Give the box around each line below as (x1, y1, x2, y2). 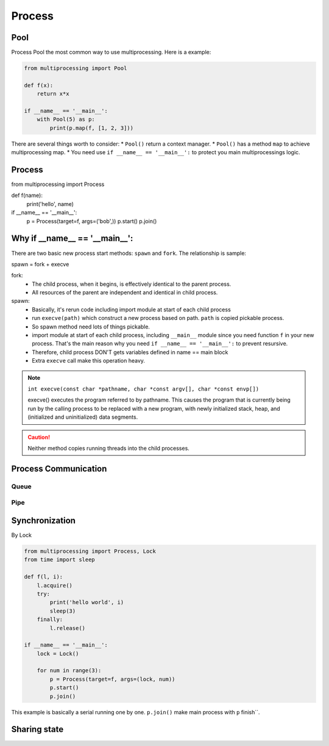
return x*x (37, 90, 69, 98)
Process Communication (11, 463, 107, 474)
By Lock (11, 531, 32, 539)
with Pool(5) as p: (37, 116, 96, 123)
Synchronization (11, 515, 76, 525)
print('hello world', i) (49, 599, 124, 606)
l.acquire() (37, 582, 73, 589)
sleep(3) (49, 607, 76, 614)
